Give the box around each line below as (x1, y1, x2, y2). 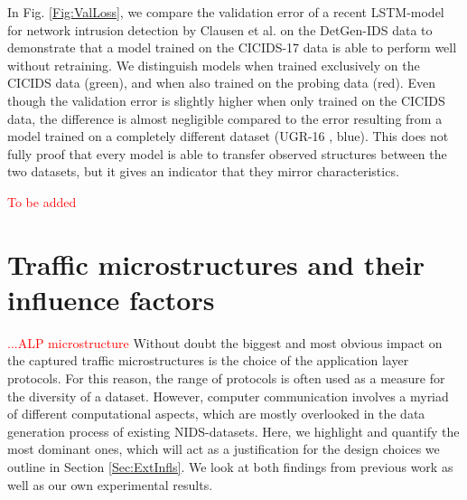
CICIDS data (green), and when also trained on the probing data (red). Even (7, 73, 435, 92)
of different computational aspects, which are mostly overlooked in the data (7, 404, 425, 423)
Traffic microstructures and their (7, 245, 425, 282)
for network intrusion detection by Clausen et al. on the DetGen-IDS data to (7, 20, 433, 39)
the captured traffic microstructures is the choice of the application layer (7, 351, 409, 370)
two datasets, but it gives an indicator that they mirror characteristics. (7, 162, 399, 181)
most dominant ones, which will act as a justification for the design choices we (7, 439, 440, 458)
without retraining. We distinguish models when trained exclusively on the (7, 55, 420, 74)
